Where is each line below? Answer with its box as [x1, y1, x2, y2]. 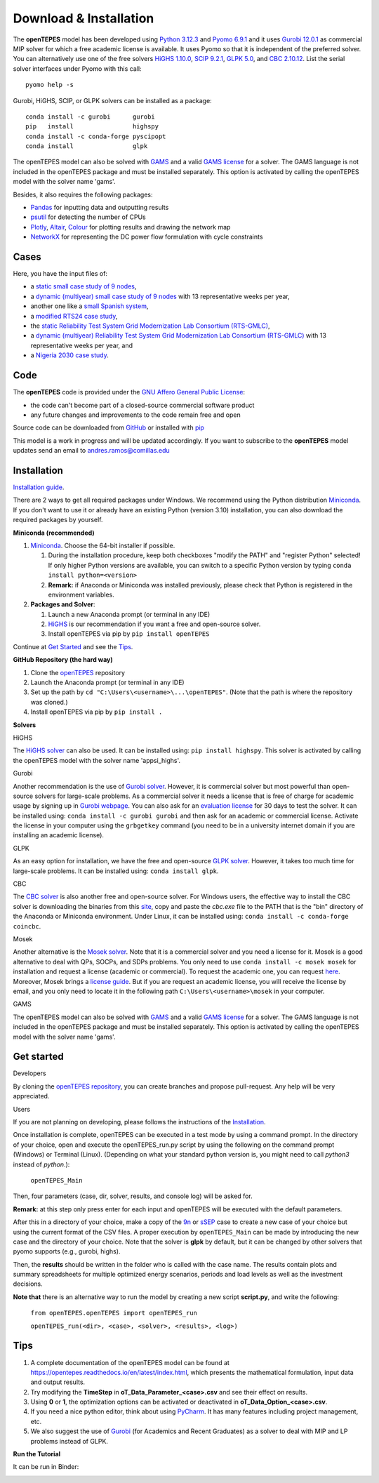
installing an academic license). [13, 831, 105, 839]
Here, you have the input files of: [13, 270, 108, 278]
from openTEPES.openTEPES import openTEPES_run [30, 1309, 198, 1317]
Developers [13, 1069, 46, 1077]
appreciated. [13, 1092, 50, 1100]
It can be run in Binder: [13, 1463, 79, 1471]
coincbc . [13, 922, 41, 930]
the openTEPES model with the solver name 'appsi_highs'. [13, 756, 181, 764]
